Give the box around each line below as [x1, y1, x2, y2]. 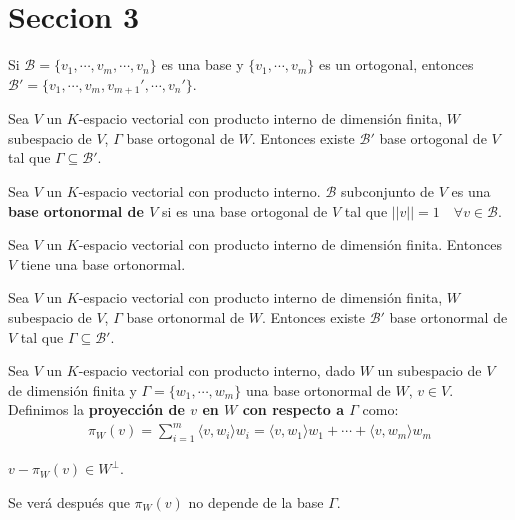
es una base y [161, 54, 244, 75]
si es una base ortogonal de [162, 200, 328, 221]
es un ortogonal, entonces [318, 54, 474, 75]
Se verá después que [8, 491, 130, 512]
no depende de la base [188, 491, 324, 512]
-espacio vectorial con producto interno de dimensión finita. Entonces [78, 234, 502, 255]
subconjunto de [340, 180, 435, 201]
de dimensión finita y [8, 379, 137, 400]
